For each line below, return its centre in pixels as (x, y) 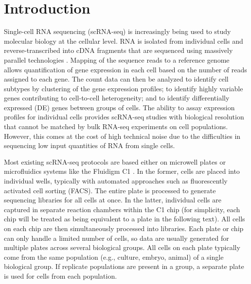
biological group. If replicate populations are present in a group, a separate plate (124, 266)
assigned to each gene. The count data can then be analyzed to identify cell (116, 79)
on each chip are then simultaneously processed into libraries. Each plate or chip (124, 228)
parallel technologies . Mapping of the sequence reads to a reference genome (117, 59)
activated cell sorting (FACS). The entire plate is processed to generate (110, 190)
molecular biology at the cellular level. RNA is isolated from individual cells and (124, 41)
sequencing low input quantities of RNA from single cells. (90, 145)
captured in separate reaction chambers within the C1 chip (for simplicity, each (122, 209)
